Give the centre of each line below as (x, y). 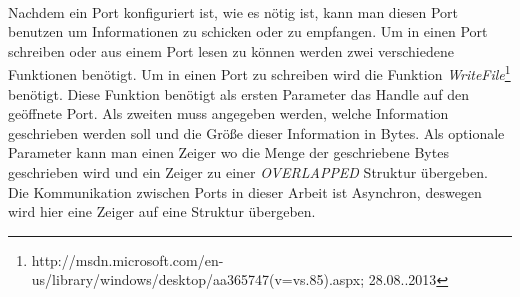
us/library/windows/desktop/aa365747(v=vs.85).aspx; (198, 279)
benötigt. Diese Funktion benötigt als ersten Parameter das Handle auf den (239, 93)
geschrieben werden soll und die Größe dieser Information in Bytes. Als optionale (256, 132)
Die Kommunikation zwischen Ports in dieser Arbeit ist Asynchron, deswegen (245, 191)
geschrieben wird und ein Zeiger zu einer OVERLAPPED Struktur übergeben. (248, 172)
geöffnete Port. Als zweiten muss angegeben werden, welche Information (228, 113)
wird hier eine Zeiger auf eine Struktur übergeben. (162, 211)
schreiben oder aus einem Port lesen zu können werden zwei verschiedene (231, 50)
